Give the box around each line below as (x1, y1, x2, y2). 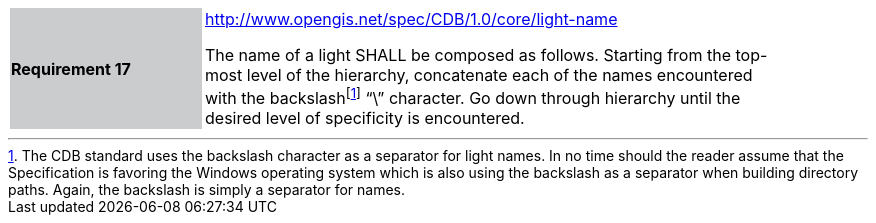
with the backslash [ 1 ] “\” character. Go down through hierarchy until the (205, 85, 741, 109)
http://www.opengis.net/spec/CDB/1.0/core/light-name (205, 9, 618, 29)
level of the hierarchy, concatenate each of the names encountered (246, 65, 753, 85)
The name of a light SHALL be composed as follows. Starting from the (205, 45, 731, 65)
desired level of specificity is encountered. (205, 108, 525, 129)
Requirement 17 (11, 58, 131, 79)
